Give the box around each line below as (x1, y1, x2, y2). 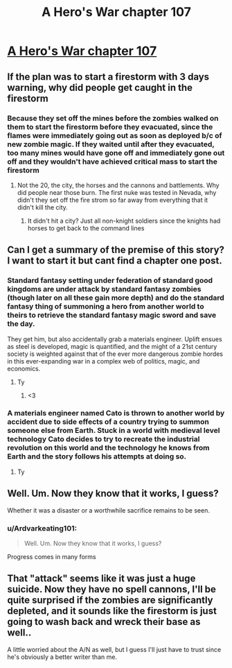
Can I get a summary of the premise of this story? (7, 244, 225, 256)
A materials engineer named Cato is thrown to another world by (7, 409, 225, 418)
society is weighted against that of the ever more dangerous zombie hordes (7, 350, 224, 358)
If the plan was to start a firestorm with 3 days (7, 71, 210, 83)
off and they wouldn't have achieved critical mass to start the (7, 157, 218, 166)
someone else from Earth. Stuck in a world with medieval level (7, 426, 220, 436)
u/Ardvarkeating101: (7, 523, 78, 533)
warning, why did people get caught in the (7, 81, 193, 94)
